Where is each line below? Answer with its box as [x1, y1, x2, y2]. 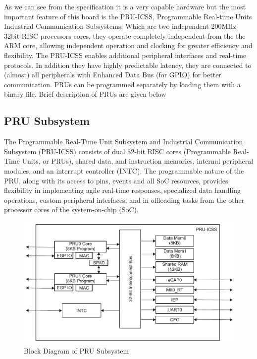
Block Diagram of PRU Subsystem [24, 345, 129, 356]
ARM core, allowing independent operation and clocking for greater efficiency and [4, 40, 253, 51]
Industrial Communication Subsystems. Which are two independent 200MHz [4, 21, 237, 31]
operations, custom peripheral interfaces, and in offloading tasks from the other [4, 194, 245, 205]
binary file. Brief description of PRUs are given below [4, 89, 166, 99]
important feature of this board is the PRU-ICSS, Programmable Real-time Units [4, 11, 252, 21]
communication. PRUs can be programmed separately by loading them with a [4, 79, 241, 89]
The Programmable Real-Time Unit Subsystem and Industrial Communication [4, 136, 243, 147]
